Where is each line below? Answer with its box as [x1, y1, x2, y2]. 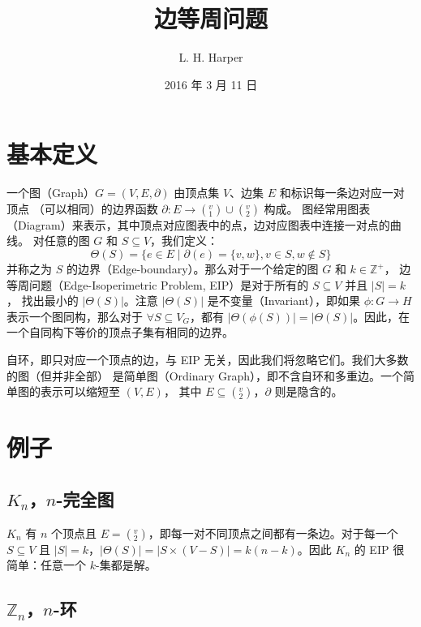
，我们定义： [150, 232, 219, 249]
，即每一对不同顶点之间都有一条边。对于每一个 [148, 524, 398, 541]
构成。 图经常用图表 [264, 200, 371, 217]
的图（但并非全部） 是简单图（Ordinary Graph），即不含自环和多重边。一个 [6, 367, 404, 384]
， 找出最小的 [6, 292, 79, 309]
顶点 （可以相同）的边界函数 [6, 200, 158, 217]
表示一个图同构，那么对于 [6, 307, 143, 324]
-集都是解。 [95, 556, 157, 573]
